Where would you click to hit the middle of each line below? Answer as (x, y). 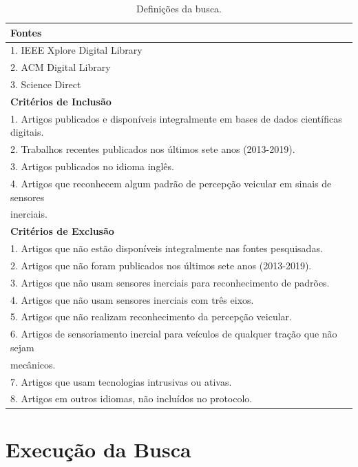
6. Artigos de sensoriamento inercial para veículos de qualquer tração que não (174, 334)
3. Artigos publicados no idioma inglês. (92, 166)
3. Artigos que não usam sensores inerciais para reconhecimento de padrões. (170, 282)
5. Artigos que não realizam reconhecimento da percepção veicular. (151, 316)
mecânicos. (33, 364)
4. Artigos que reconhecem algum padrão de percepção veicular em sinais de (171, 183)
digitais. (27, 132)
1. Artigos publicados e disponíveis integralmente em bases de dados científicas (176, 118)
